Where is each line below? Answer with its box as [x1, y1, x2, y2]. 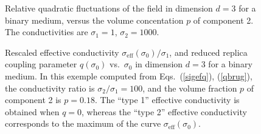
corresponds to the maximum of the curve [5, 117, 161, 130]
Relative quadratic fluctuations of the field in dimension [5, 2, 213, 14]
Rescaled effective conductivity [5, 45, 119, 58]
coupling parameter [5, 58, 77, 70]
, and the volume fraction [142, 81, 237, 94]
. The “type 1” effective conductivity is [94, 93, 240, 106]
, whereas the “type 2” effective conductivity [82, 105, 247, 118]
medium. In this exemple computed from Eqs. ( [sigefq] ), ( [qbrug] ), [5, 69, 252, 82]
